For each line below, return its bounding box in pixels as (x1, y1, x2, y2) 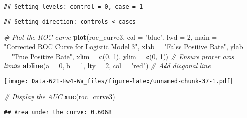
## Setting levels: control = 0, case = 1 (4, 3, 143, 10)
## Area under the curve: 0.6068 (4, 108, 112, 116)
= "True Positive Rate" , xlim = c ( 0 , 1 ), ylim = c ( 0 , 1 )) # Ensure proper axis (4, 51, 234, 61)
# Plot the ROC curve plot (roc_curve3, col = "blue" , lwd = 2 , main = (4, 32, 217, 42)
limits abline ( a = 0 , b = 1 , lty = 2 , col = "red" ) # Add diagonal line (4, 60, 211, 71)
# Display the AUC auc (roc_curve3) (4, 91, 115, 102)
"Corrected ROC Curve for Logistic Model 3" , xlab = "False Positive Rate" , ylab (4, 41, 243, 51)
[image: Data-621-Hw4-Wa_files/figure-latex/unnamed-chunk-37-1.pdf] (4, 77, 233, 85)
